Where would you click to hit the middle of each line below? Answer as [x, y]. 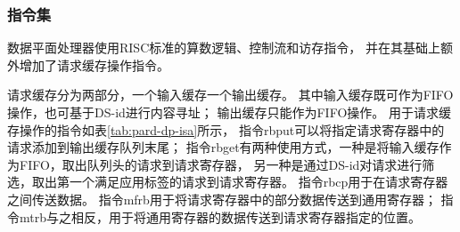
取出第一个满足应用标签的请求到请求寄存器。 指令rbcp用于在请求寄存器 [240, 182]
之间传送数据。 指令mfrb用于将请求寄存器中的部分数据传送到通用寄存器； [222, 199]
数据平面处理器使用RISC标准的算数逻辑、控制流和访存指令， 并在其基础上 [224, 48]
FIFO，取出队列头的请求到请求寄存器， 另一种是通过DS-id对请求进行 [221, 164]
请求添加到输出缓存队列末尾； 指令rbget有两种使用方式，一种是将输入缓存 [223, 147]
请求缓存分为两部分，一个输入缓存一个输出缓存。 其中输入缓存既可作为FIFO [230, 95]
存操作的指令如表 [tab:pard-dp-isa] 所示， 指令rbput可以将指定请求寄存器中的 [226, 129]
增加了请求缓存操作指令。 [94, 64]
